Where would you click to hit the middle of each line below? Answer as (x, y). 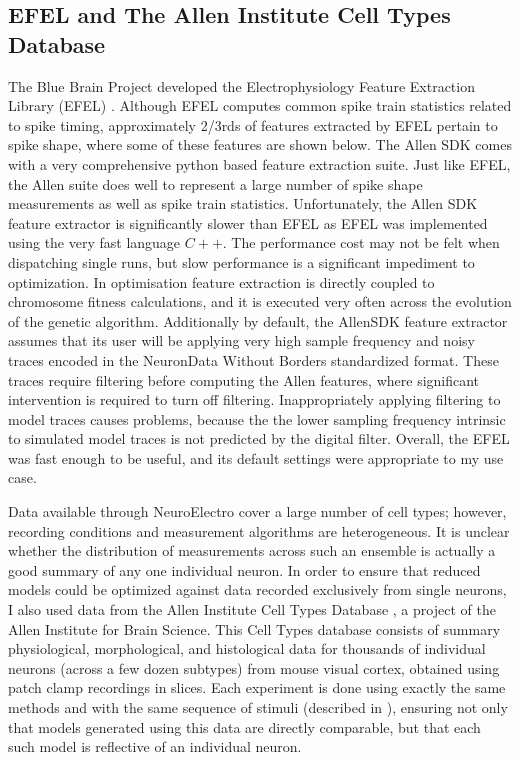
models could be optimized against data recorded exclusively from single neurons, (257, 589)
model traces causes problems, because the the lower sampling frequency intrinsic (257, 418)
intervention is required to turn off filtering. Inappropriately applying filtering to (254, 399)
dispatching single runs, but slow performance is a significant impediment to (241, 261)
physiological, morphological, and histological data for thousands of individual (247, 648)
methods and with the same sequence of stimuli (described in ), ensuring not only (258, 707)
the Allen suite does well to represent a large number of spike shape (215, 183)
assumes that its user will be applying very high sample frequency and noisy (241, 340)
